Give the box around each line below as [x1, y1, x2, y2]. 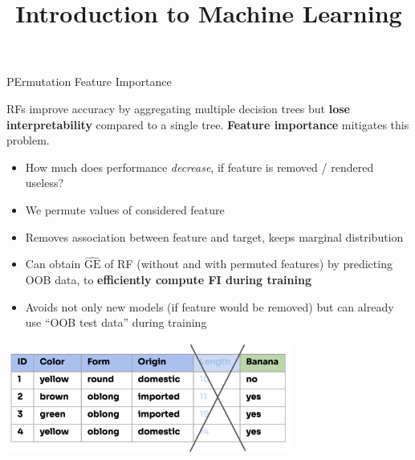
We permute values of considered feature [25, 201, 225, 218]
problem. [6, 132, 50, 149]
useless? [25, 174, 64, 191]
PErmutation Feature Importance [6, 73, 172, 90]
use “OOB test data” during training [25, 314, 207, 331]
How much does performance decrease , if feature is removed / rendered [25, 158, 374, 175]
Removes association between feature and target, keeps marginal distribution [25, 228, 404, 245]
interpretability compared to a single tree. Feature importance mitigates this [6, 116, 409, 132]
